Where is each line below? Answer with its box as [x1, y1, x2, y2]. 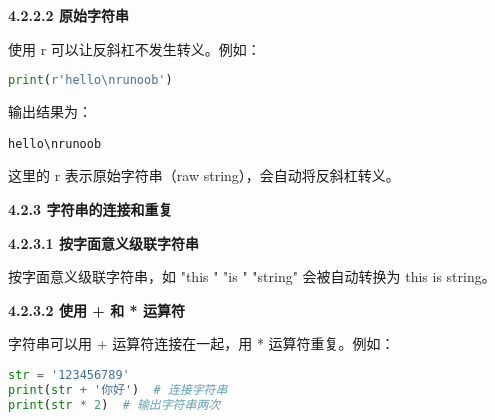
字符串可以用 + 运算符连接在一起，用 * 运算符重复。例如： [8, 333, 395, 354]
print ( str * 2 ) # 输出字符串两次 [8, 397, 221, 412]
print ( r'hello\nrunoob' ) [8, 73, 173, 88]
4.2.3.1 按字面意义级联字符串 [8, 232, 199, 253]
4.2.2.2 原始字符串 [8, 5, 129, 25]
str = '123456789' [8, 367, 130, 382]
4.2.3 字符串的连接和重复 [8, 198, 173, 219]
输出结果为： [8, 101, 92, 122]
